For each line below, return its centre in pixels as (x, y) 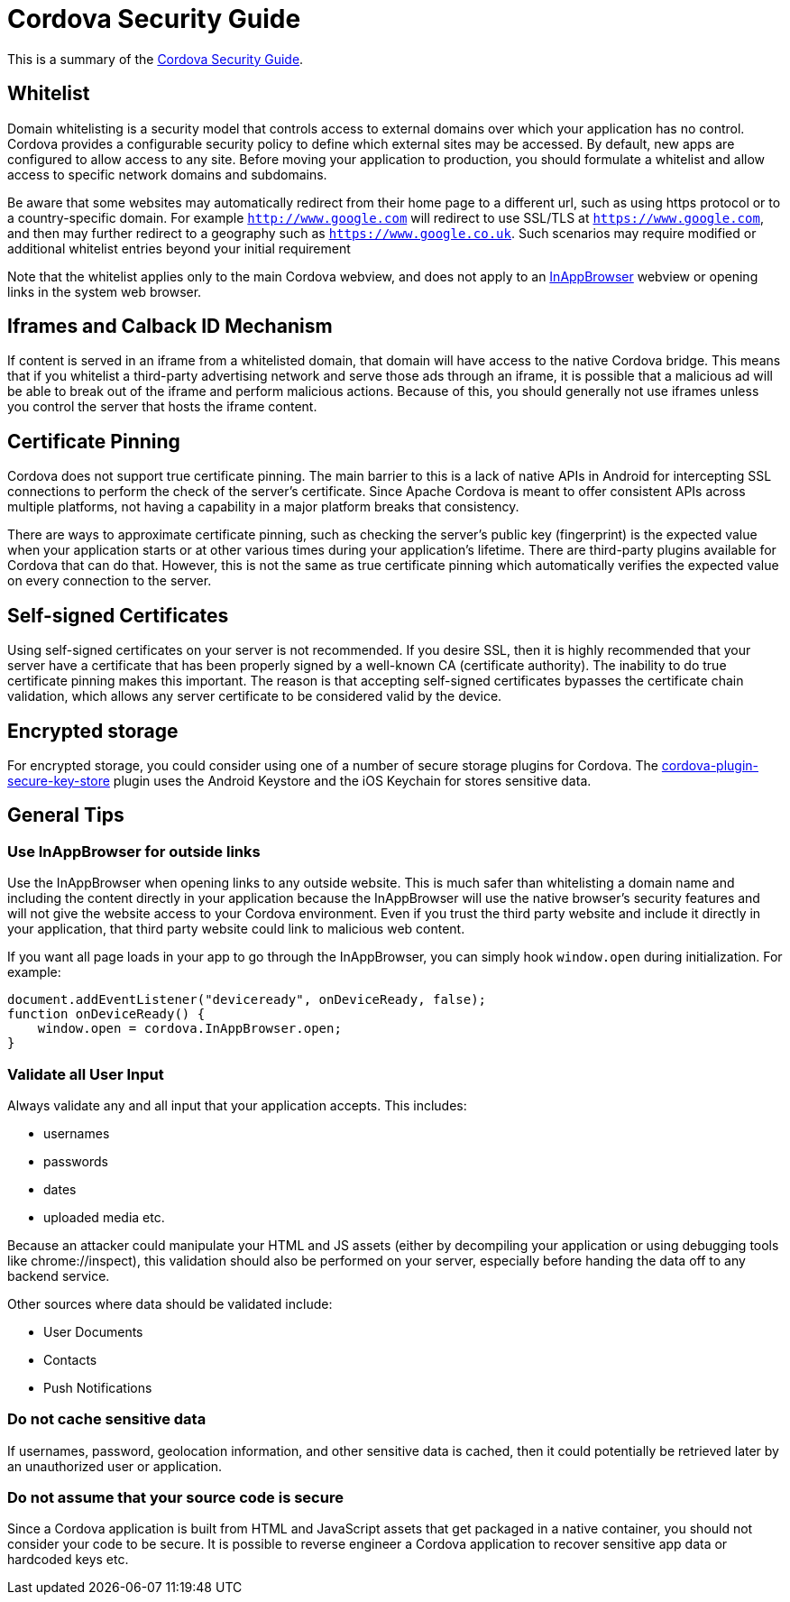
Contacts (70, 1359)
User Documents (93, 1331)
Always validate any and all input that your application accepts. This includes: (237, 1105)
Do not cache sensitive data (107, 1419)
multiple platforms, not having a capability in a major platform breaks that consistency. (263, 507)
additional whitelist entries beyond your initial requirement (179, 248)
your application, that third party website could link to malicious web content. (236, 929)
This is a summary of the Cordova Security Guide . (156, 59)
